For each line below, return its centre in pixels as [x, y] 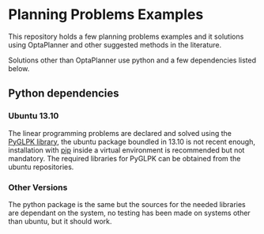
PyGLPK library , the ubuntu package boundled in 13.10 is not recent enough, [132, 142]
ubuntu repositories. [41, 167]
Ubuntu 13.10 [34, 116]
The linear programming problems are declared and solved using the [120, 133]
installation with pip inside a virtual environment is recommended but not [126, 150]
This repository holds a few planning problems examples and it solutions [126, 36]
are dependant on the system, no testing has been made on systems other [129, 213]
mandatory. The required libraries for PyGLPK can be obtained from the [124, 158]
